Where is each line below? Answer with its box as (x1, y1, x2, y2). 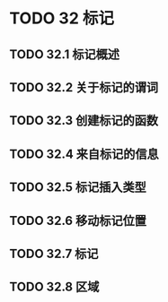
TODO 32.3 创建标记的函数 (9, 113, 159, 128)
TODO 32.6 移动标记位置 (9, 212, 146, 229)
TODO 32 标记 (9, 8, 115, 29)
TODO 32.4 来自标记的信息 (9, 146, 159, 161)
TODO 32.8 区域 (9, 280, 100, 295)
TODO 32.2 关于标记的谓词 (9, 80, 159, 95)
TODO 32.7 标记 (9, 246, 99, 261)
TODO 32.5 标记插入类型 (9, 180, 146, 195)
